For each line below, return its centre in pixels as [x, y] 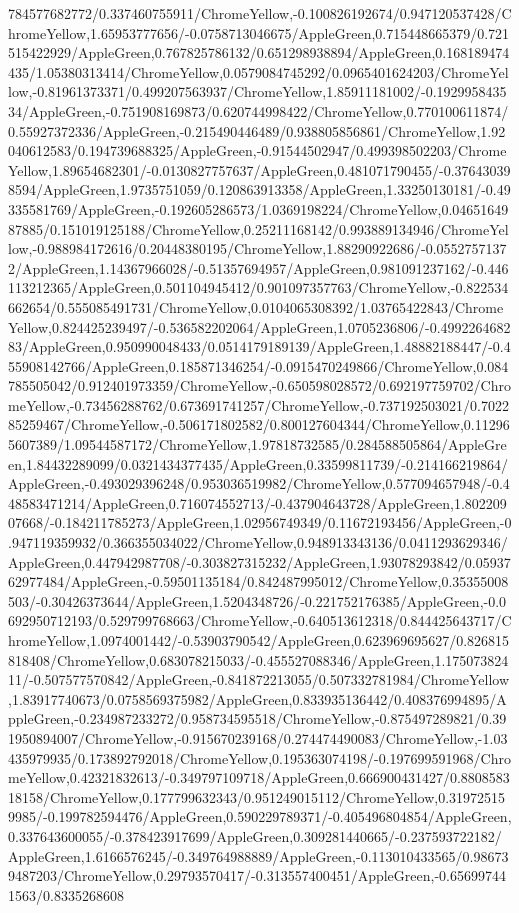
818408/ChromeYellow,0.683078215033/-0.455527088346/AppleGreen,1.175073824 [258, 659]
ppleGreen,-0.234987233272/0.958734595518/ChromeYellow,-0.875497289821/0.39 [257, 718]
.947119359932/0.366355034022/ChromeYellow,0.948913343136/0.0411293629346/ [258, 542]
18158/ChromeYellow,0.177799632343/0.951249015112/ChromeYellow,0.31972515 [257, 796]
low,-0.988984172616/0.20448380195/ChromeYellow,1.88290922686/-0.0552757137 [257, 248]
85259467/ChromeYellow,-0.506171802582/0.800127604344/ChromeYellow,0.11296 [259, 424]
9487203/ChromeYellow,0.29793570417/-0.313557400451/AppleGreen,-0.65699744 [257, 875]
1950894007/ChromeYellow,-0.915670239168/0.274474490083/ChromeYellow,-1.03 [258, 737]
